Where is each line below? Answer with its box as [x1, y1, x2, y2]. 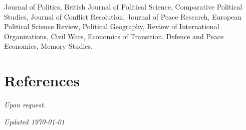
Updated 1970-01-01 [4, 116, 65, 126]
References [4, 70, 80, 91]
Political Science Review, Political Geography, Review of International [4, 21, 219, 32]
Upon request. [4, 99, 46, 110]
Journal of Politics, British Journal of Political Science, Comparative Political [4, 2, 242, 12]
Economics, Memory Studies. [4, 41, 93, 51]
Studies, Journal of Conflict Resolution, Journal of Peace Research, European [4, 11, 242, 22]
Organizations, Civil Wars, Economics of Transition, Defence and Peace [4, 31, 224, 41]
